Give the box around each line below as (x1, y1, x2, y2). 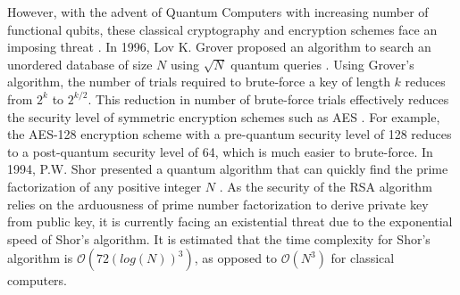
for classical (330, 249, 395, 267)
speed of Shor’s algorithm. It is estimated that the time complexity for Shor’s (7, 229, 431, 248)
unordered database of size (7, 54, 153, 73)
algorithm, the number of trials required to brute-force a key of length (7, 72, 390, 91)
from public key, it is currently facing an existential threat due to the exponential (7, 212, 453, 231)
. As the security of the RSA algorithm (219, 176, 432, 195)
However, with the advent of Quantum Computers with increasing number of (7, 3, 429, 20)
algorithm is (7, 249, 73, 267)
